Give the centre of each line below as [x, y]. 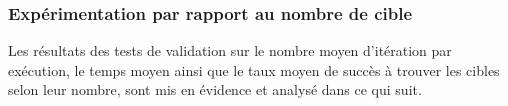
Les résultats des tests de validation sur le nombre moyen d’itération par [230, 50]
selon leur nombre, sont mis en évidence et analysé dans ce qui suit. [215, 89]
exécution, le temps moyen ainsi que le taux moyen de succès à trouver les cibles [254, 69]
